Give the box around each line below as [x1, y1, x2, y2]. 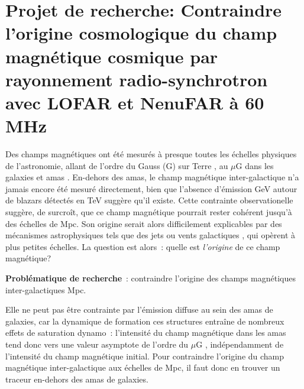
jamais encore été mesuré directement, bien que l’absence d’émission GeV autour [5, 182, 297, 194]
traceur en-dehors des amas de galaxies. [5, 372, 148, 385]
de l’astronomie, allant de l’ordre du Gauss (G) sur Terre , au [5, 159, 228, 171]
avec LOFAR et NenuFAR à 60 [5, 90, 264, 114]
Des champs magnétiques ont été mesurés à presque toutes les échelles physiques [5, 148, 297, 160]
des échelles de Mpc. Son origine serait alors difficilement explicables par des [5, 217, 282, 229]
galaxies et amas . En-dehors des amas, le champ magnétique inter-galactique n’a [5, 171, 299, 183]
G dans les [235, 159, 274, 171]
